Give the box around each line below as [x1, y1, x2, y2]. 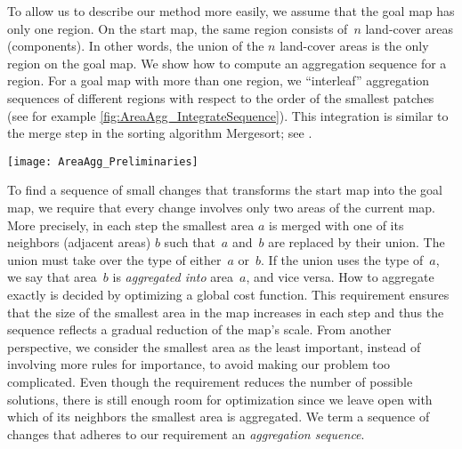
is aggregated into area [112, 268, 234, 286]
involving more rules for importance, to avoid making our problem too [7, 355, 391, 373]
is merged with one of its [269, 215, 404, 234]
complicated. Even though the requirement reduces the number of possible [7, 372, 413, 390]
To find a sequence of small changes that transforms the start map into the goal [7, 180, 442, 199]
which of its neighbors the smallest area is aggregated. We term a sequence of [7, 407, 430, 426]
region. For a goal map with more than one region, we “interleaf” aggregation [7, 71, 430, 90]
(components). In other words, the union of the [7, 36, 264, 55]
